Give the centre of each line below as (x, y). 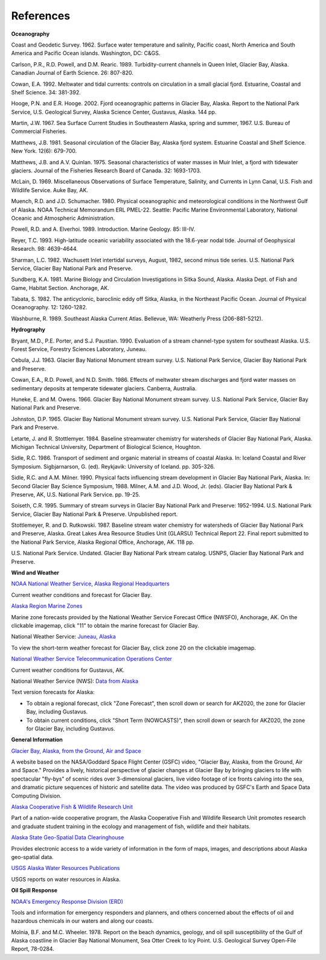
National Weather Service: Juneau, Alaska (63, 637)
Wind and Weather (35, 573)
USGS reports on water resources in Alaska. (66, 879)
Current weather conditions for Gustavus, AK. (68, 670)
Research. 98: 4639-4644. (44, 249)
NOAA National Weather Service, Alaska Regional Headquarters (91, 584)
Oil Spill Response (34, 891)
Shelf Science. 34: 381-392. (46, 92)
